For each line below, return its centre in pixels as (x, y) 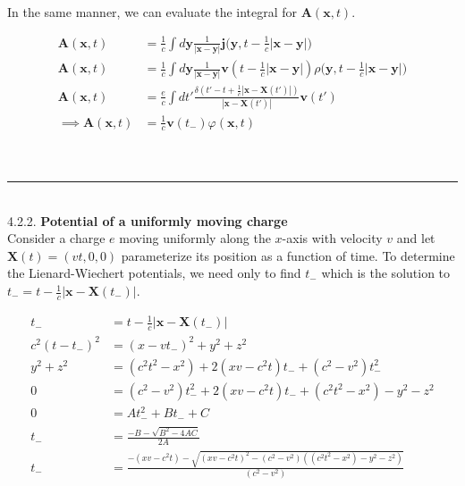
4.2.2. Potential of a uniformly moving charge (148, 220)
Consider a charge (56, 238)
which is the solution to (386, 273)
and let (416, 238)
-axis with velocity (332, 238)
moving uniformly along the (195, 238)
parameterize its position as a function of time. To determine (288, 255)
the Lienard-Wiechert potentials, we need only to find (154, 273)
